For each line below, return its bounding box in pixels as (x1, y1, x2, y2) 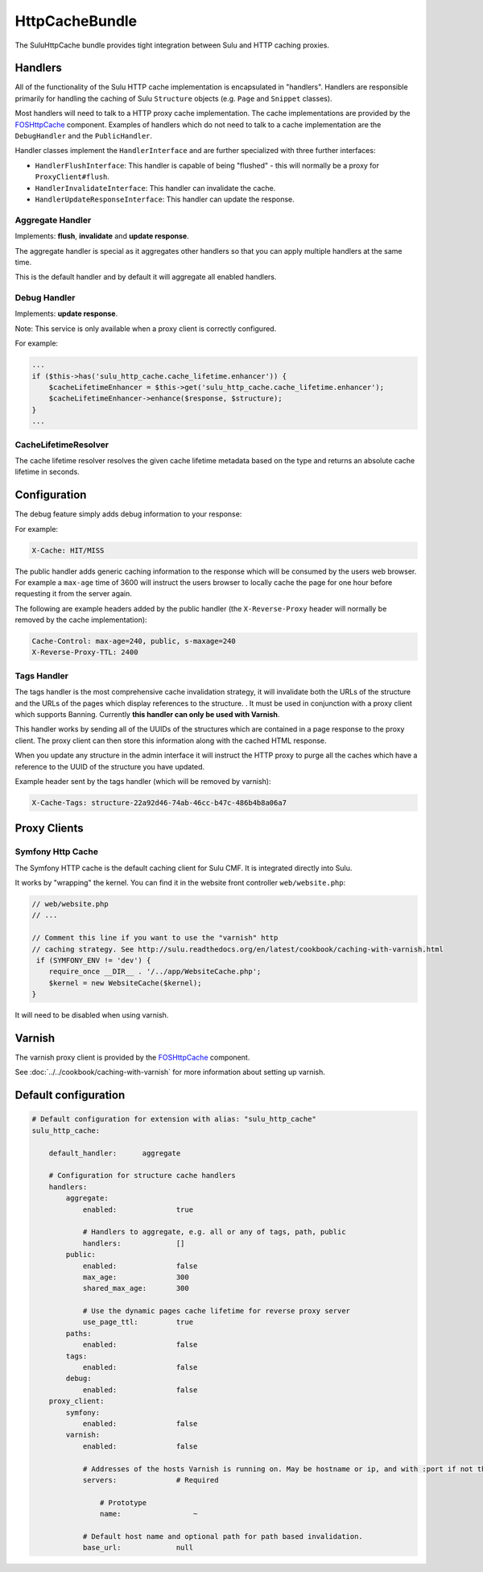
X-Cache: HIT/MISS (31, 545, 105, 555)
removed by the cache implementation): (14, 615, 148, 624)
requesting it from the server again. (14, 589, 133, 599)
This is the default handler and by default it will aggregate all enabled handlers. (14, 272, 277, 282)
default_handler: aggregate (48, 1148, 181, 1158)
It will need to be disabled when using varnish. (14, 1010, 169, 1020)
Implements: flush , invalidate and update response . (14, 231, 189, 241)
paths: (65, 1329, 92, 1338)
